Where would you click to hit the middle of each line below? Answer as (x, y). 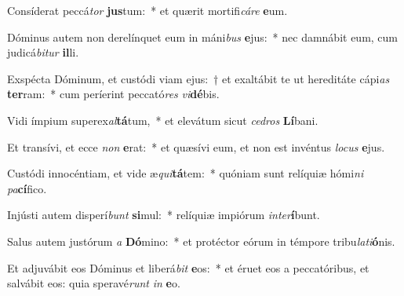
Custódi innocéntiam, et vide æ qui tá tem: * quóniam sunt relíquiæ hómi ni (186, 173)
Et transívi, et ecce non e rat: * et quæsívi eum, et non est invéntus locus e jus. (196, 146)
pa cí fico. (27, 188)
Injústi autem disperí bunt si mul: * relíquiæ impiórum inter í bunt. (164, 215)
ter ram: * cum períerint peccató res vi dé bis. (113, 94)
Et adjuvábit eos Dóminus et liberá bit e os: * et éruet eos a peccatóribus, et (188, 267)
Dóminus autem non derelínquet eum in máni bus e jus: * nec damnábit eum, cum (203, 37)
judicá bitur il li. (43, 52)
